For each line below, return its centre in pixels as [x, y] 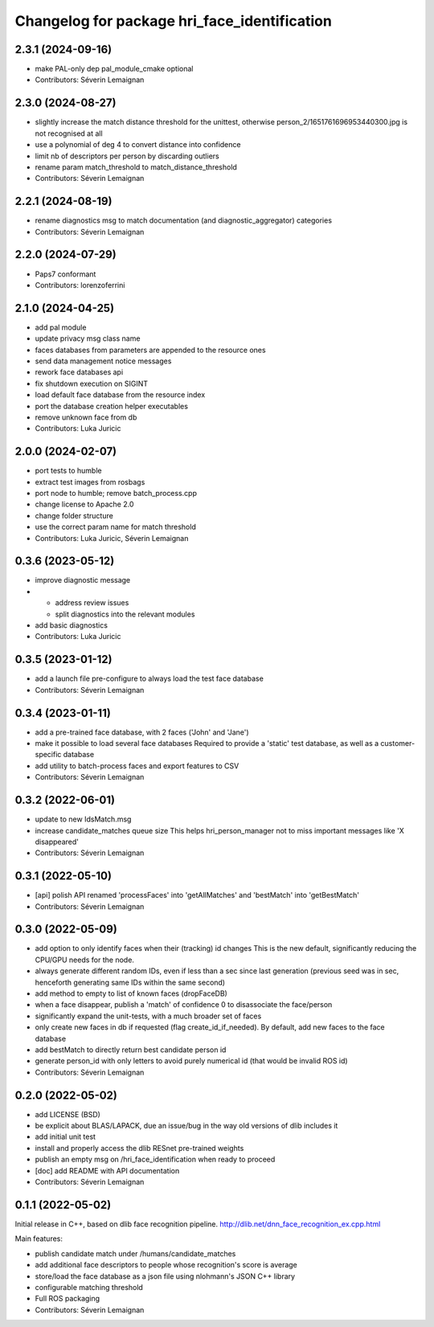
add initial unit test [66, 1137]
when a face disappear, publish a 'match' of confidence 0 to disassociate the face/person [184, 1005]
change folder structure [74, 515]
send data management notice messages [103, 361]
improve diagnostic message [83, 580]
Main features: [39, 1239]
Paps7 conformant [66, 274]
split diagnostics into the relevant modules [125, 614]
